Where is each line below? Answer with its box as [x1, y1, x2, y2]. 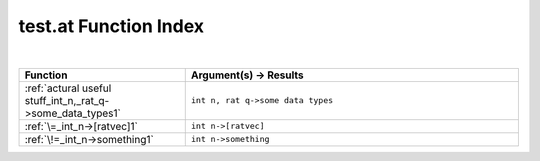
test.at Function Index [18, 15, 205, 37]
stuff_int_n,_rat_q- [24, 93, 110, 107]
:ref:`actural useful [24, 81, 112, 95]
